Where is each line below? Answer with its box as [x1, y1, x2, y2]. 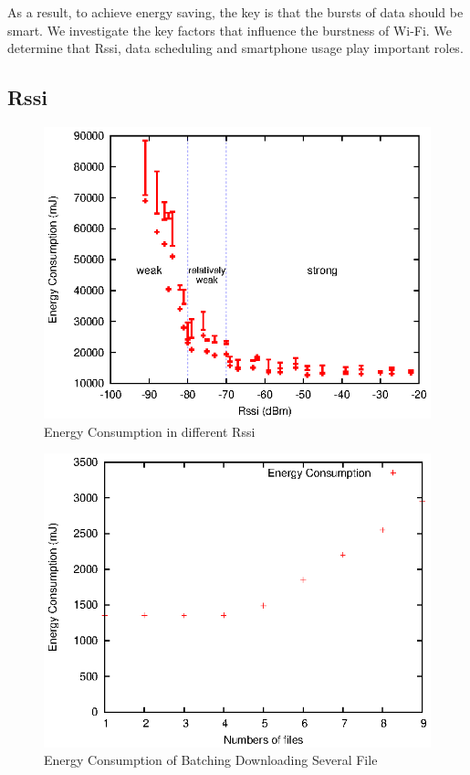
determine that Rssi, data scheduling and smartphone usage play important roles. [7, 38, 464, 58]
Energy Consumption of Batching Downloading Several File [44, 750, 378, 770]
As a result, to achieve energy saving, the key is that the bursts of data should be [7, 3, 464, 21]
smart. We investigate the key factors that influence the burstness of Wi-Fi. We [7, 20, 452, 39]
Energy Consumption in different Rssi [44, 421, 256, 441]
